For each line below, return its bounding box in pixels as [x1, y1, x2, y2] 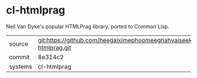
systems [9, 62, 32, 70]
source [9, 39, 28, 48]
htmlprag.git [38, 43, 72, 52]
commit [9, 53, 30, 61]
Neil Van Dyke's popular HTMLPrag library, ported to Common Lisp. [6, 23, 169, 30]
